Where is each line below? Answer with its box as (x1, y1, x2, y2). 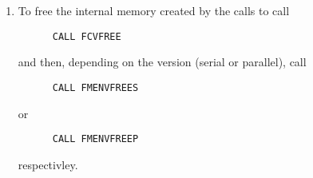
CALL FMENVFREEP (52, 133, 139, 145)
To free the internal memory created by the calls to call (18, 2, 290, 18)
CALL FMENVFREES (52, 81, 139, 93)
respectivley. (18, 156, 78, 172)
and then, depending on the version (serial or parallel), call (18, 53, 307, 70)
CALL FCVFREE (52, 30, 121, 42)
